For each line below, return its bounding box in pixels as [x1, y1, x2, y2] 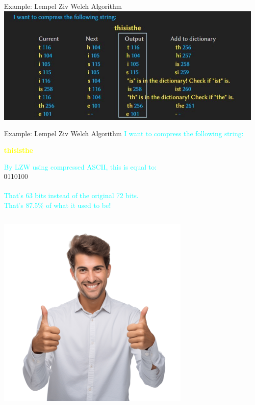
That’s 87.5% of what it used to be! [4, 200, 111, 210]
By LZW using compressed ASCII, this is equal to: [4, 161, 157, 172]
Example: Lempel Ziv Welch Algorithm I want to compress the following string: [4, 128, 244, 139]
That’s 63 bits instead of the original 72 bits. [4, 190, 139, 201]
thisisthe [4, 145, 33, 155]
